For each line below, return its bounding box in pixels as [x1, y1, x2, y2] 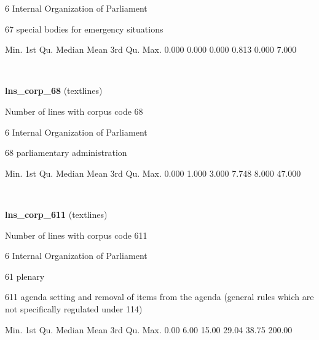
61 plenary [5, 269, 45, 282]
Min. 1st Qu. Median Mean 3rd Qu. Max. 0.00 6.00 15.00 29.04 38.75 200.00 [5, 323, 293, 336]
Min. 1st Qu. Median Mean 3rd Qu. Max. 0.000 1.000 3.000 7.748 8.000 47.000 [5, 166, 301, 179]
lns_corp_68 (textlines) [5, 84, 103, 97]
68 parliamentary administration [5, 146, 127, 159]
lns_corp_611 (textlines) [5, 207, 108, 220]
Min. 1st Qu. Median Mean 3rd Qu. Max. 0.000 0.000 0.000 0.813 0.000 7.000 [5, 43, 297, 56]
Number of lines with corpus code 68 [5, 104, 143, 117]
